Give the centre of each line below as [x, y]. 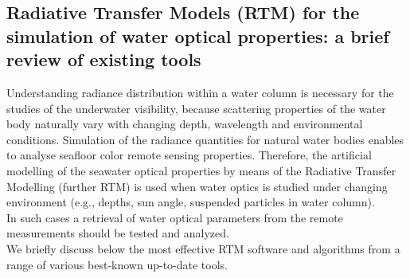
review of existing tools [104, 59]
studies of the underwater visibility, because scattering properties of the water [196, 108]
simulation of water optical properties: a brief [198, 35]
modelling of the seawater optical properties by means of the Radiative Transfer [201, 170]
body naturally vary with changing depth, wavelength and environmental [185, 124]
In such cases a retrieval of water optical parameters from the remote [175, 217]
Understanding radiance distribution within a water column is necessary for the [200, 92]
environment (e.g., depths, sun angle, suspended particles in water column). [191, 202]
